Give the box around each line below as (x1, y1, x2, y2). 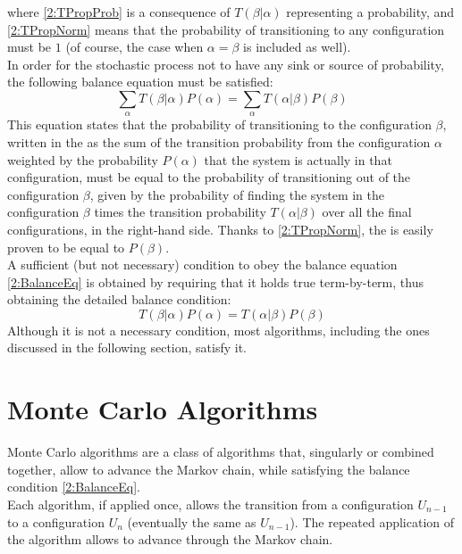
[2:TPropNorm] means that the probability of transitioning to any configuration (7, 20, 445, 38)
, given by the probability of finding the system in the (89, 185, 385, 203)
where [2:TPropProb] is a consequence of (7, 3, 231, 21)
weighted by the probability (7, 150, 158, 169)
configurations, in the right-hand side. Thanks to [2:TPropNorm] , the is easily (7, 219, 433, 238)
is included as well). (243, 37, 351, 56)
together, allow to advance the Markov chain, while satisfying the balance (7, 459, 410, 478)
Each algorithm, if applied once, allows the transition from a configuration (7, 494, 414, 513)
